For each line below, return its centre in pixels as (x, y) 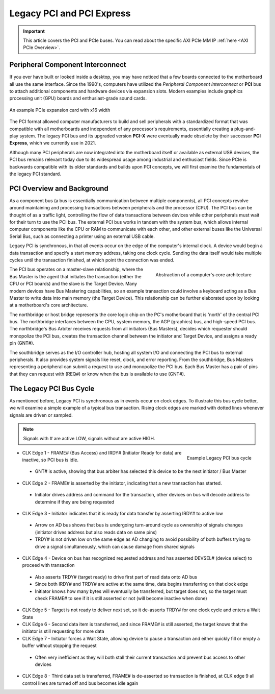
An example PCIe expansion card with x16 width (60, 110)
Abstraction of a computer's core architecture (203, 275)
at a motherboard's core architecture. (49, 305)
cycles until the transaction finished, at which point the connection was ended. (92, 260)
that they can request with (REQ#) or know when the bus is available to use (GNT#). (97, 374)
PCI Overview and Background (59, 188)
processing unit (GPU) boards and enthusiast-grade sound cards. (78, 98)
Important (34, 31)
